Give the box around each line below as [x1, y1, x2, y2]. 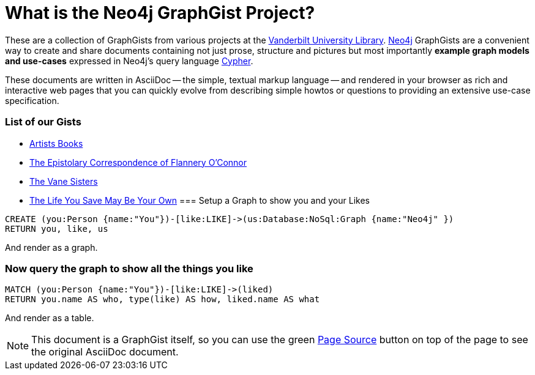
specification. [5, 95, 59, 106]
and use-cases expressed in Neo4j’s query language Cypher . [5, 55, 253, 66]
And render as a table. [5, 313, 94, 324]
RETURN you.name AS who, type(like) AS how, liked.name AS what [5, 294, 320, 305]
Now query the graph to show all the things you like [5, 262, 253, 275]
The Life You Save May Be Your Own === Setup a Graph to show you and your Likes [29, 195, 370, 206]
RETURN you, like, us [5, 223, 108, 234]
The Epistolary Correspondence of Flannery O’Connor [29, 157, 247, 168]
